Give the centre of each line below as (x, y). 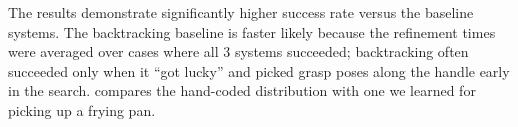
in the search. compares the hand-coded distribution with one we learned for (242, 90)
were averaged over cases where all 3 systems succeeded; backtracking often (238, 51)
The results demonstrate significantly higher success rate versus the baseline (241, 12)
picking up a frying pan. (82, 109)
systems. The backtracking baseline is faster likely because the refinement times (252, 31)
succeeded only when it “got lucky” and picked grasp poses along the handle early (259, 70)
